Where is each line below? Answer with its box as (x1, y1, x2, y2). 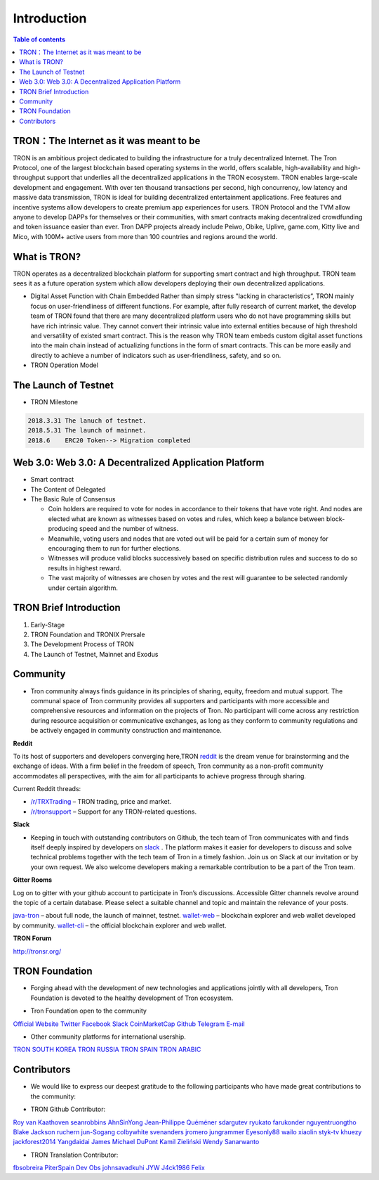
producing (48, 525, 79, 533)
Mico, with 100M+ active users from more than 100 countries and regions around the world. (13, 232, 278, 241)
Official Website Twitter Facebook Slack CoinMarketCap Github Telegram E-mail (13, 1020, 245, 1028)
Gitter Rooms (13, 876, 53, 884)
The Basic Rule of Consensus (30, 495, 116, 504)
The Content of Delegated (30, 485, 106, 494)
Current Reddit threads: (13, 785, 81, 793)
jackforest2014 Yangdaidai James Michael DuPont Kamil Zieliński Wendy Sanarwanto (13, 1138, 260, 1146)
